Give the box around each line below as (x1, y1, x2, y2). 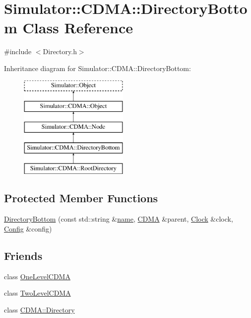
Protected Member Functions (4, 190, 158, 206)
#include (4, 46, 32, 57)
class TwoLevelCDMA (4, 288, 71, 298)
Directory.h (43, 46, 77, 57)
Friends (4, 247, 43, 263)
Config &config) (4, 223, 52, 234)
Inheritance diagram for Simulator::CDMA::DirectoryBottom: (4, 63, 191, 73)
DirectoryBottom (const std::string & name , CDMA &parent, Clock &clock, (4, 214, 233, 224)
